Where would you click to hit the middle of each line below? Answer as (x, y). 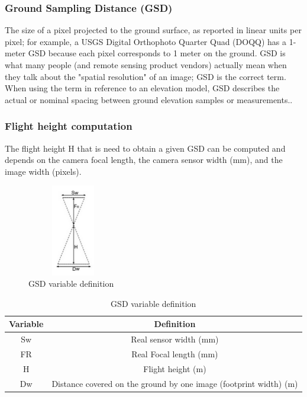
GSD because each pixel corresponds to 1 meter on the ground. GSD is (157, 53)
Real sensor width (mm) (175, 339)
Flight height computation (69, 126)
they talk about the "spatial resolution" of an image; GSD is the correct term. (146, 76)
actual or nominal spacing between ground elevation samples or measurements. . (149, 99)
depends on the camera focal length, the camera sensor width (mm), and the (144, 160)
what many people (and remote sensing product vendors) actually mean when (146, 65)
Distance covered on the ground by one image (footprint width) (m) (175, 383)
